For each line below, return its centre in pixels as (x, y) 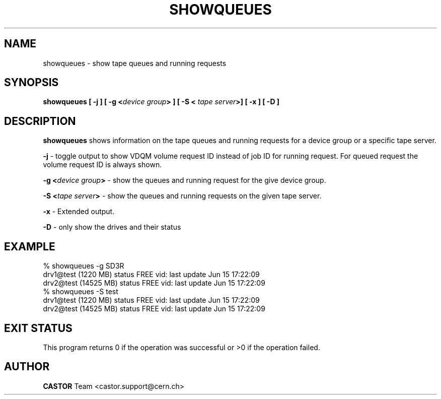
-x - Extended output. (79, 212)
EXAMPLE (30, 246)
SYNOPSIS (31, 83)
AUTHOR (27, 367)
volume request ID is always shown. (102, 165)
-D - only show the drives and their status (112, 227)
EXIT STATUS (38, 328)
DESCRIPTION (40, 121)
